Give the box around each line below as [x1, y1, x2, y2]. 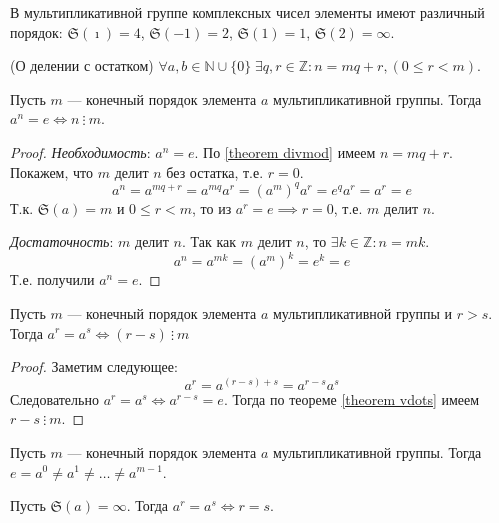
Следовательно [10, 388, 99, 409]
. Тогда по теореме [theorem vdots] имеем [223, 388, 480, 409]
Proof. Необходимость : [10, 141, 151, 162]
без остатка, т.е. [166, 161, 264, 182]
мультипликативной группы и [272, 302, 453, 323]
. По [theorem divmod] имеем [194, 141, 376, 162]
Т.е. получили [10, 269, 95, 290]
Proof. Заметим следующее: [10, 356, 178, 377]
